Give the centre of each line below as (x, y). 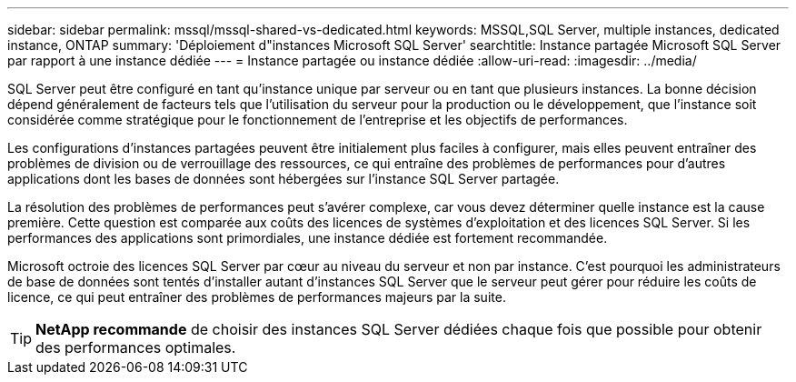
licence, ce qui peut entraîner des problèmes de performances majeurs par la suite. (257, 297)
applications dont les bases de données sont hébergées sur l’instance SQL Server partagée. (284, 179)
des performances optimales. (136, 347)
